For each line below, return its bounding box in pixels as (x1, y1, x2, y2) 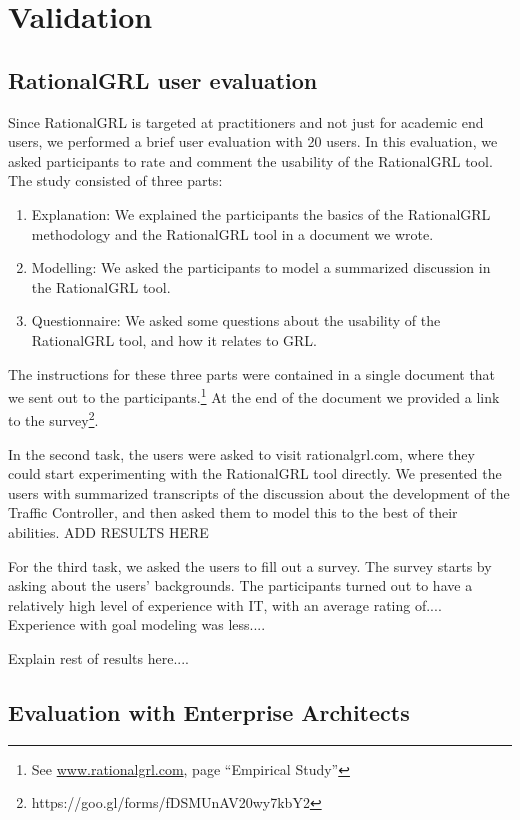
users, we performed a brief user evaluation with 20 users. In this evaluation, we (8, 131, 498, 152)
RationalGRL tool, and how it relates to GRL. (31, 329, 317, 350)
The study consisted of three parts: (8, 170, 223, 191)
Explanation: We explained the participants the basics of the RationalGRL (31, 203, 491, 224)
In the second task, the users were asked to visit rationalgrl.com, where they (8, 443, 475, 464)
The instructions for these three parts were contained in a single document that (8, 363, 496, 384)
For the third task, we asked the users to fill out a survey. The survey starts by (8, 555, 492, 576)
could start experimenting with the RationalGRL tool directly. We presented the (8, 463, 502, 484)
